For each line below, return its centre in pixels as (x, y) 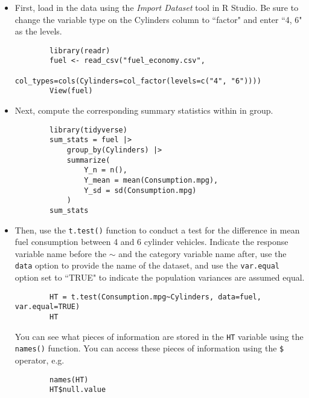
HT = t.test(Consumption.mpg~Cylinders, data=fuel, (155, 297)
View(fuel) (71, 91)
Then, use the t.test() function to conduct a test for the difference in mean (157, 230)
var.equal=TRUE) (47, 307)
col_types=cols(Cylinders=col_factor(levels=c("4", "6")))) (138, 81)
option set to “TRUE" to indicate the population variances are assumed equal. (160, 277)
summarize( (88, 160)
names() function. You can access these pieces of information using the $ (149, 348)
